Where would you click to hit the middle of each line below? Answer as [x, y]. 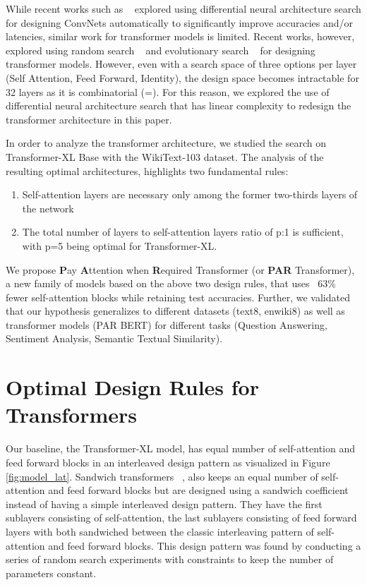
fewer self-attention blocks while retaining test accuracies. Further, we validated [178, 297]
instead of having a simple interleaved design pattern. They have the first [164, 503]
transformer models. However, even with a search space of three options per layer [181, 64]
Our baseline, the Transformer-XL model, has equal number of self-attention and [180, 448]
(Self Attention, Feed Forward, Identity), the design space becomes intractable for [182, 77]
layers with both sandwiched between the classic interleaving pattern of [160, 531]
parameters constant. [51, 573]
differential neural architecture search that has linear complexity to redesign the [179, 105]
